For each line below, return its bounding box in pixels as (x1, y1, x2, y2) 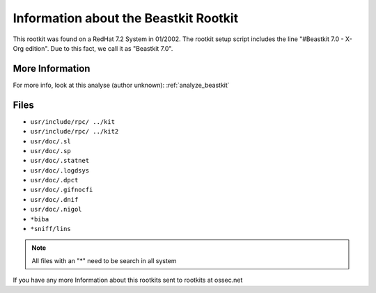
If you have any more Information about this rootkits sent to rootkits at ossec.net (13, 276, 243, 285)
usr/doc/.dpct (30, 176, 79, 184)
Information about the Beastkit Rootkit (13, 10, 239, 26)
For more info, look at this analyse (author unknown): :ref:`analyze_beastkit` (13, 81, 230, 89)
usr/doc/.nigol (30, 205, 83, 214)
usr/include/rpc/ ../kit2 (30, 127, 119, 136)
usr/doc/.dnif (30, 196, 79, 203)
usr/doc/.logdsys (30, 166, 90, 174)
